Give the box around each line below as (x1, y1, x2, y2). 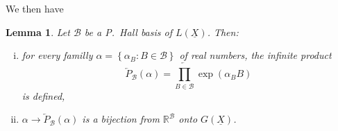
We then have (6, 1, 64, 15)
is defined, (22, 88, 65, 103)
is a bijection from (82, 112, 160, 126)
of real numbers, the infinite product (179, 48, 332, 62)
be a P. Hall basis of (84, 24, 172, 39)
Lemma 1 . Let (6, 24, 70, 39)
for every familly (22, 48, 93, 62)
